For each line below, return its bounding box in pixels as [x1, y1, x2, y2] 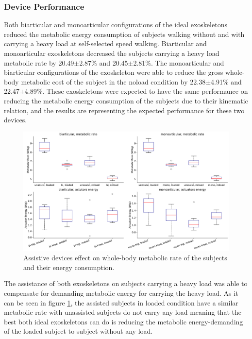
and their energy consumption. [23, 262, 115, 272]
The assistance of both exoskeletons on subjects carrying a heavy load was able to [4, 278, 248, 288]
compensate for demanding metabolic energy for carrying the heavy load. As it [4, 288, 238, 298]
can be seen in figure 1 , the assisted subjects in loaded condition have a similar [4, 297, 238, 307]
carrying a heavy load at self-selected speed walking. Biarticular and [4, 38, 207, 49]
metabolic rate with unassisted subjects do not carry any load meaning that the [4, 307, 241, 317]
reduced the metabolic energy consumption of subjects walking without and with [4, 29, 245, 39]
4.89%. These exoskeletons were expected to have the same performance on [24, 86, 248, 96]
